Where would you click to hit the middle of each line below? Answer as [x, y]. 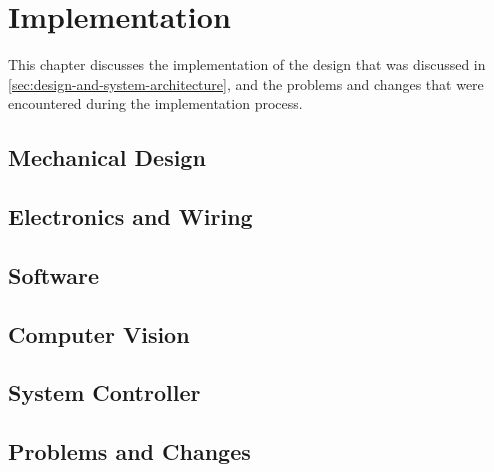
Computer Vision [99, 333]
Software [54, 274]
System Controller [104, 392]
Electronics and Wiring [130, 216]
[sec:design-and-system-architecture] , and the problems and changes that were [246, 83]
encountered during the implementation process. [155, 103]
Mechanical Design [107, 157]
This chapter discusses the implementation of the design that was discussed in [247, 64]
